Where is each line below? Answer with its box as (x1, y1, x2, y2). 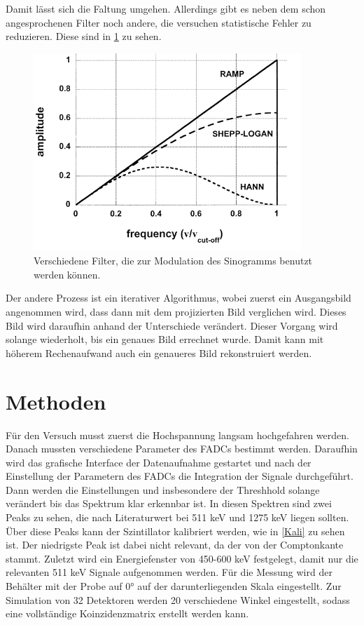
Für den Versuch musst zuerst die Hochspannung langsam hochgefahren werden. (6, 427, 349, 442)
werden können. (34, 267, 101, 281)
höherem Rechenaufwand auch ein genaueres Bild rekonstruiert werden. (6, 345, 312, 360)
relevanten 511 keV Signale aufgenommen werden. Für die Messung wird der (6, 565, 332, 579)
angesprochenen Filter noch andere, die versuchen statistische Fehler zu (6, 15, 311, 29)
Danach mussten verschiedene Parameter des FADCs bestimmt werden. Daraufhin (6, 441, 358, 456)
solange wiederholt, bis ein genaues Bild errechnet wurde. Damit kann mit (6, 332, 324, 347)
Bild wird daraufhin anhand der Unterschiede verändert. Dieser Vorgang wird (6, 318, 338, 332)
